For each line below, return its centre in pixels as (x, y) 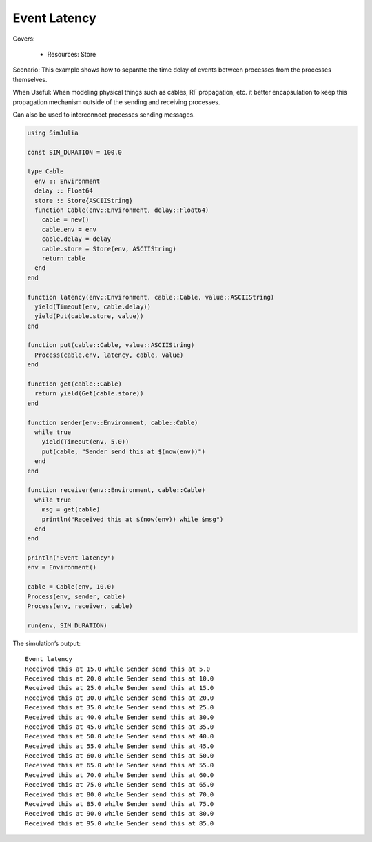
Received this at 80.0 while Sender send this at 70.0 (120, 794)
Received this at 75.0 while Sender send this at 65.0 (120, 785)
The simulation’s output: (46, 643)
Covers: (24, 39)
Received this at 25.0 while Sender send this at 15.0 (120, 688)
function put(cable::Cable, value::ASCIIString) (111, 345)
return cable (64, 258)
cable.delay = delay (76, 239)
